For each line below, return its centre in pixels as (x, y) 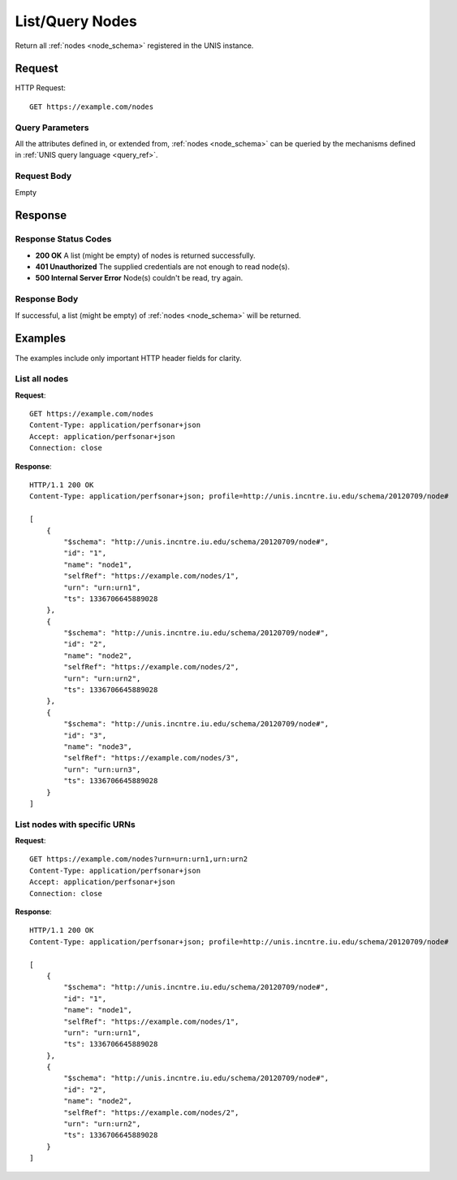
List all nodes (42, 379)
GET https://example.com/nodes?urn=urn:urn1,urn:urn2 (138, 859)
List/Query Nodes (76, 21)
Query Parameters (52, 128)
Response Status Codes (63, 239)
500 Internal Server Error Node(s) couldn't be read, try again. (139, 278)
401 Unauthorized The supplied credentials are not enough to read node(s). (162, 267)
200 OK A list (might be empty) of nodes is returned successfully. (145, 255)
